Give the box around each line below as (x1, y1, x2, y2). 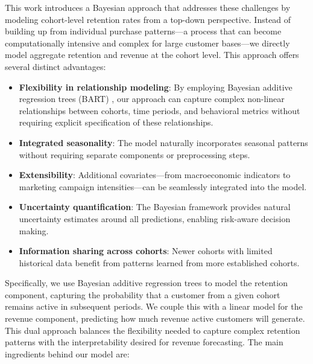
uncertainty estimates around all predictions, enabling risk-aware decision (19, 212, 291, 225)
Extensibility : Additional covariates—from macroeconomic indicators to (19, 168, 291, 181)
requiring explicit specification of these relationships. (19, 116, 213, 129)
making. (19, 224, 49, 237)
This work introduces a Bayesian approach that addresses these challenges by (5, 1, 291, 13)
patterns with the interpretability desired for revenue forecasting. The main (5, 336, 283, 348)
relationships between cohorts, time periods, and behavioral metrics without (19, 104, 300, 117)
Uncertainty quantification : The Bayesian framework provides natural (19, 200, 291, 213)
